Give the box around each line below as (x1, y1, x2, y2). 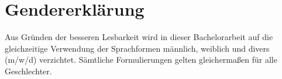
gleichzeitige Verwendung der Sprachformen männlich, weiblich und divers (5, 42, 270, 54)
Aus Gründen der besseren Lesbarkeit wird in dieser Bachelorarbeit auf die (5, 31, 273, 43)
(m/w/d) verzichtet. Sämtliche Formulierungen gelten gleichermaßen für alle (5, 53, 277, 66)
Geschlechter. (5, 64, 52, 77)
